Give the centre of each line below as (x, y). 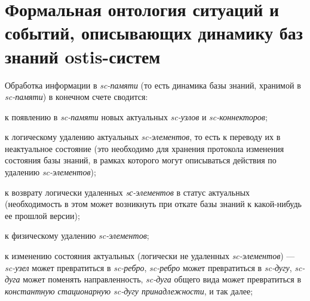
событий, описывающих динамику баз (154, 33)
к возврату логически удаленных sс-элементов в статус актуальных (128, 192)
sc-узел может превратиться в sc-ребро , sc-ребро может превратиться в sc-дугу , (148, 267)
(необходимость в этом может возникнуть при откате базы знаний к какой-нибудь (153, 204)
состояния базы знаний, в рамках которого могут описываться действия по (141, 160)
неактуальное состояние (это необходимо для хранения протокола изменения (145, 148)
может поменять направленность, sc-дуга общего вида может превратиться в (162, 279)
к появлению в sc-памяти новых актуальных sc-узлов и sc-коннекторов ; (136, 116)
